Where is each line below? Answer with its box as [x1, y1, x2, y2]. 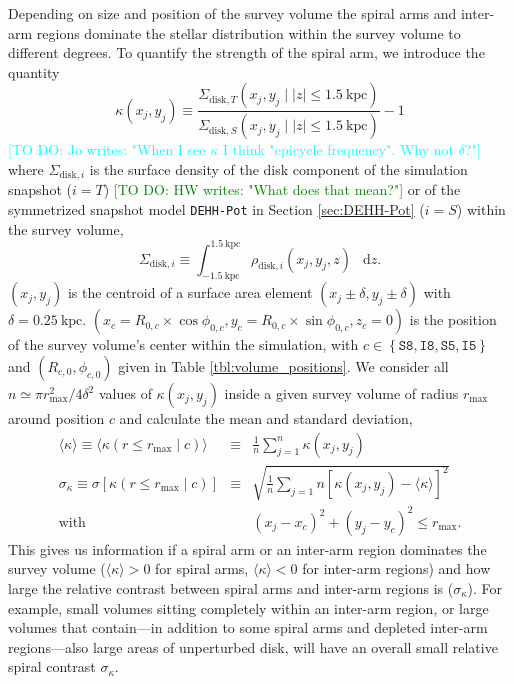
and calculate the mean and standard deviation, [119, 408, 413, 429]
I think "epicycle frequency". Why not [222, 139, 454, 160]
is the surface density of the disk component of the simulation [89, 158, 468, 179]
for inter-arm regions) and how [302, 558, 491, 579]
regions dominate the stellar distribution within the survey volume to [36, 22, 461, 43]
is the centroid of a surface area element [67, 282, 313, 303]
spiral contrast [8, 656, 96, 677]
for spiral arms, [155, 558, 249, 579]
